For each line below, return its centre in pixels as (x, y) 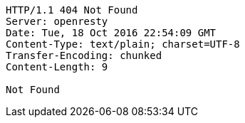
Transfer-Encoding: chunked (84, 55)
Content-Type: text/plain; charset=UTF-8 (123, 44)
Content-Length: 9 (57, 67)
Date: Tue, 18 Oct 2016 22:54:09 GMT (111, 33)
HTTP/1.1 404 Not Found (72, 10)
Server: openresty (57, 21)
